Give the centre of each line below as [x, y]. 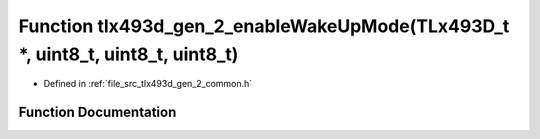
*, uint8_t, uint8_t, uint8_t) [128, 54]
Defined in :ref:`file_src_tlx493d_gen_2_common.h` [148, 84]
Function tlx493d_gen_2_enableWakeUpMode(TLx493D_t [264, 26]
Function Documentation [97, 112]
